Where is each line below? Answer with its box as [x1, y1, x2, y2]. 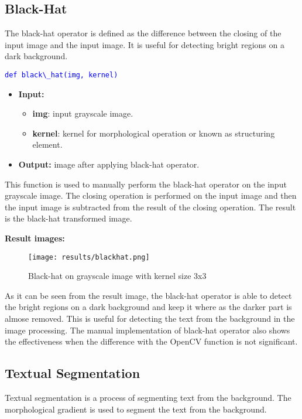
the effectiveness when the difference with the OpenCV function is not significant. [5, 335, 298, 348]
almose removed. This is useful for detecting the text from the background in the [5, 312, 295, 325]
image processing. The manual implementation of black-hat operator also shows [5, 323, 290, 336]
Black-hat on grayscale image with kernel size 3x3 [28, 270, 207, 282]
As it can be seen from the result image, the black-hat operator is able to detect [5, 289, 292, 301]
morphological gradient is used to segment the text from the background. [5, 403, 267, 415]
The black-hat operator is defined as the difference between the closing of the [5, 27, 282, 39]
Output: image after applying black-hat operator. [18, 158, 200, 171]
